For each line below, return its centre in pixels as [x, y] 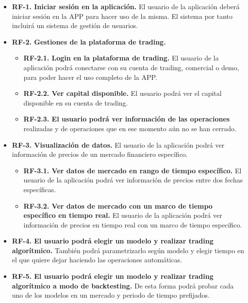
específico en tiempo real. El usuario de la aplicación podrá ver [123, 215]
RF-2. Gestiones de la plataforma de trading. [89, 41]
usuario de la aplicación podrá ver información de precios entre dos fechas [133, 180]
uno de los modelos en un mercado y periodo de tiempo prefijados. [111, 295]
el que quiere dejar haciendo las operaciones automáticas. [97, 260]
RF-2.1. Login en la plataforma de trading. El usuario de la [121, 58]
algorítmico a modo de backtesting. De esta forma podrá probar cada [123, 285]
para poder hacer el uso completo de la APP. [90, 77]
